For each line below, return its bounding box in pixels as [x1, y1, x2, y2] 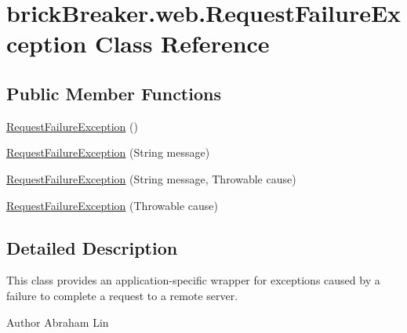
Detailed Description [6, 235, 178, 259]
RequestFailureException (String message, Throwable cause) [6, 170, 296, 186]
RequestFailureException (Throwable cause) [6, 197, 218, 213]
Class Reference [95, 27, 270, 60]
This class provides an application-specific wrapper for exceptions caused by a [6, 272, 380, 288]
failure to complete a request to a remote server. [6, 287, 238, 303]
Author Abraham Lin [6, 313, 109, 330]
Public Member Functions [6, 81, 221, 105]
